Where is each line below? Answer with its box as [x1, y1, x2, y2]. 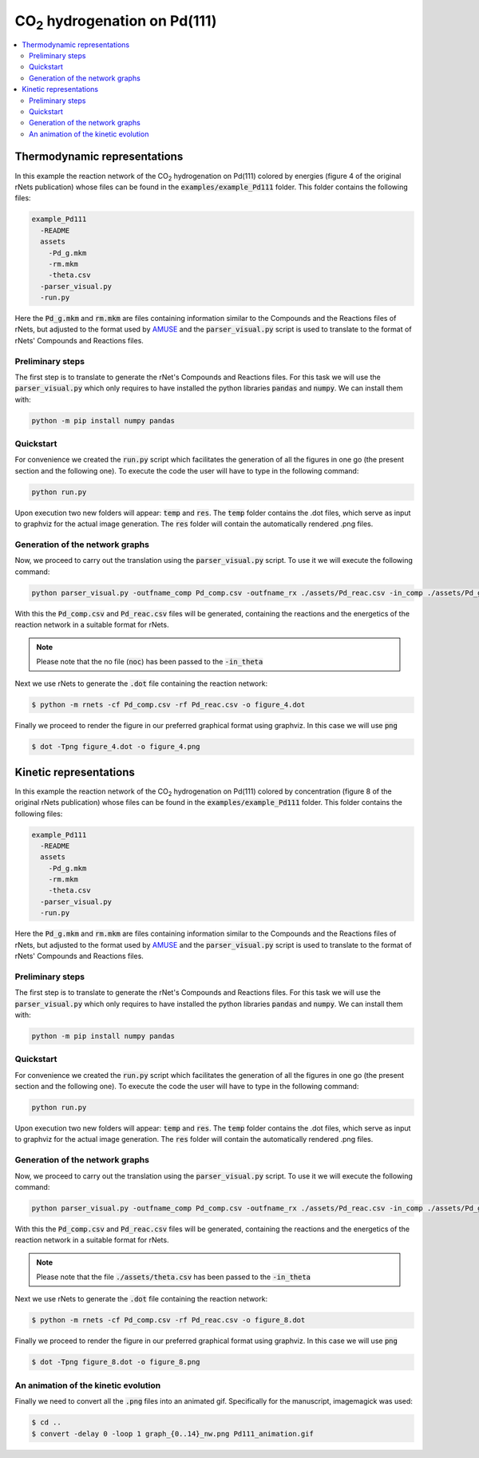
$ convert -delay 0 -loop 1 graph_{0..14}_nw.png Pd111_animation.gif [31, 1429, 315, 1438]
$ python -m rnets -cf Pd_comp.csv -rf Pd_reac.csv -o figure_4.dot [31, 700, 306, 710]
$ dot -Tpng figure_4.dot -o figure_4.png [31, 743, 200, 751]
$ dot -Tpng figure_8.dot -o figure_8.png [31, 1357, 200, 1367]
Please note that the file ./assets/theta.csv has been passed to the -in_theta [36, 1272, 311, 1282]
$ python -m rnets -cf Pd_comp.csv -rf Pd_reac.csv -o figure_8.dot [31, 1316, 306, 1325]
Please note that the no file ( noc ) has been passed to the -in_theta [36, 656, 263, 666]
